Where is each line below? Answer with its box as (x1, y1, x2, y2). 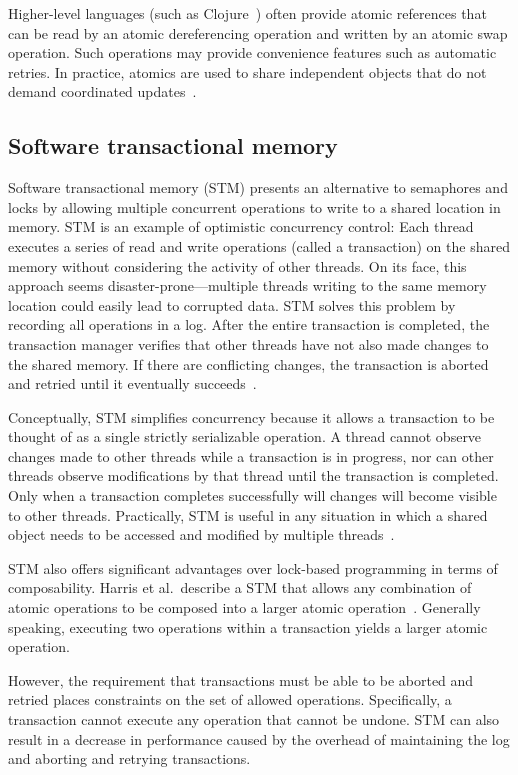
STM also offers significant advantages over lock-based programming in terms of (8, 557, 498, 578)
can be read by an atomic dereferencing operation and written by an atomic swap (8, 22, 508, 43)
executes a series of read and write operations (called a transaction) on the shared (8, 235, 510, 256)
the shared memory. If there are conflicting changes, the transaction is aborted (8, 353, 489, 374)
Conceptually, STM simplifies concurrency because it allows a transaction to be (8, 406, 495, 427)
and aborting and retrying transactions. (8, 748, 251, 769)
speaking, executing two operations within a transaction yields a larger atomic (8, 616, 488, 637)
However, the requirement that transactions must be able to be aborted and (8, 669, 474, 690)
